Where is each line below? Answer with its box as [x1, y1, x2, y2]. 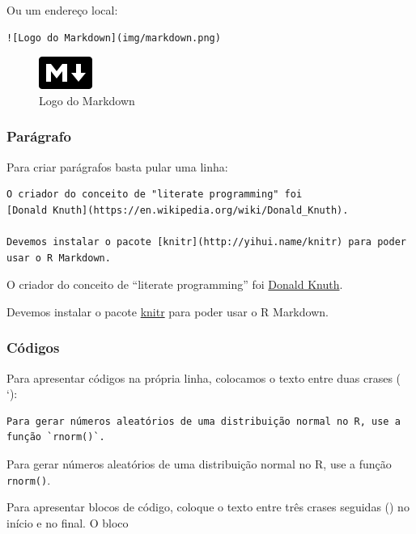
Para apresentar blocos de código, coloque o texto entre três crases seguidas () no [6, 498, 410, 515]
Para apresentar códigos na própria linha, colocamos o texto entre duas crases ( [6, 369, 401, 386]
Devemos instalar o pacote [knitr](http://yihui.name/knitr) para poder [6, 235, 406, 248]
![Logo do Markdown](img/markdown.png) [6, 32, 221, 44]
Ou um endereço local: [6, 2, 118, 18]
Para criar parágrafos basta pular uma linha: [6, 158, 228, 175]
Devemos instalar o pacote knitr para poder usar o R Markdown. [6, 303, 329, 320]
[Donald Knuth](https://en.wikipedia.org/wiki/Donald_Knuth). [6, 204, 349, 216]
